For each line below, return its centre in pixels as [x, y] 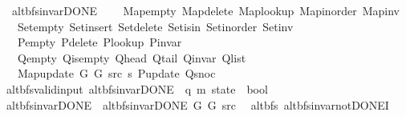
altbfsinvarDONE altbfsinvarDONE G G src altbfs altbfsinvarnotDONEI [197, 104]
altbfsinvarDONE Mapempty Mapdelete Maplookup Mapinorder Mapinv [205, 10]
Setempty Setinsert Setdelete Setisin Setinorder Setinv [155, 26]
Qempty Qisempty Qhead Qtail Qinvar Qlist [132, 57]
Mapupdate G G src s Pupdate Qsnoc [116, 73]
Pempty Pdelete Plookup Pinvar [99, 42]
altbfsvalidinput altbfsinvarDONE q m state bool [137, 88]
